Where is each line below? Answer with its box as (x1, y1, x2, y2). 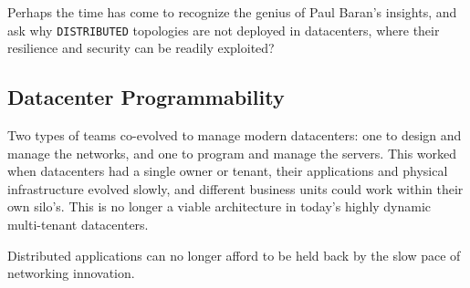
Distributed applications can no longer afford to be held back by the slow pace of (7, 245, 461, 264)
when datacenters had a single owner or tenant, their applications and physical (7, 161, 448, 180)
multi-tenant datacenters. (7, 215, 149, 234)
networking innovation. (7, 263, 135, 283)
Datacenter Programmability (7, 83, 285, 111)
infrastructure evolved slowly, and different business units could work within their (7, 179, 464, 198)
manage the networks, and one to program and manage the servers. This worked (7, 143, 457, 162)
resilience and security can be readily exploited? (7, 38, 275, 57)
